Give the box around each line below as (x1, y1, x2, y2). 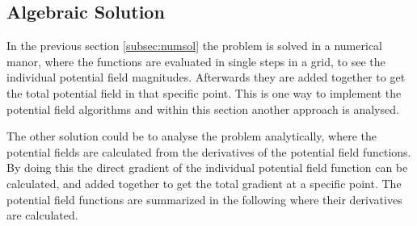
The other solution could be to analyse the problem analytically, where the (6, 128, 377, 144)
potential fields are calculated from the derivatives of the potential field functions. (6, 143, 411, 160)
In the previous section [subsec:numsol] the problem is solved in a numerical (6, 37, 382, 54)
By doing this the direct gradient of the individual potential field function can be (6, 159, 408, 176)
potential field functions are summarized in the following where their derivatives (6, 190, 402, 207)
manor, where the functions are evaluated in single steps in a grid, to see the (6, 52, 385, 69)
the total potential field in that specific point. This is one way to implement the (6, 84, 402, 101)
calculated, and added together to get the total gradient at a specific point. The (6, 174, 402, 191)
